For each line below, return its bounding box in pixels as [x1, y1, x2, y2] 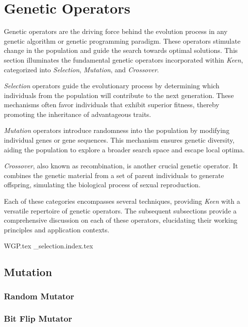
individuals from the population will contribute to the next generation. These [4, 90, 234, 100]
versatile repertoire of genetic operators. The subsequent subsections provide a [4, 205, 237, 215]
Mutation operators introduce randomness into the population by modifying [4, 125, 230, 135]
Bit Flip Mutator [4, 312, 72, 324]
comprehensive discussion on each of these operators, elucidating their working [4, 215, 237, 225]
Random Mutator [4, 290, 74, 302]
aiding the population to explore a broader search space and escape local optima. [4, 144, 245, 154]
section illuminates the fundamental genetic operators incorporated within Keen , [4, 54, 243, 65]
